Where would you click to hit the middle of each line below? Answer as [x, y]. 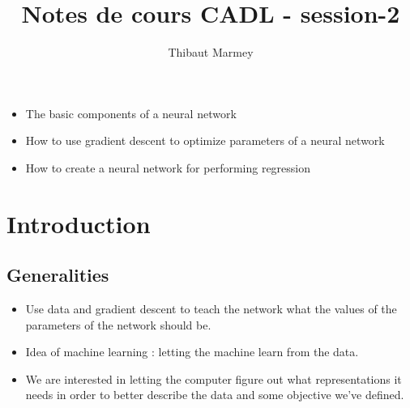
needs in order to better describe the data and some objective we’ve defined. [215, 395]
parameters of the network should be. [118, 324]
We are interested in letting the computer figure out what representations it [214, 378]
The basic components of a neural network [131, 113]
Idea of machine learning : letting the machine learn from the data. [192, 352]
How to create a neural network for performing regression [168, 167]
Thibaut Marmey [211, 52]
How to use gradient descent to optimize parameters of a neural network [205, 140]
